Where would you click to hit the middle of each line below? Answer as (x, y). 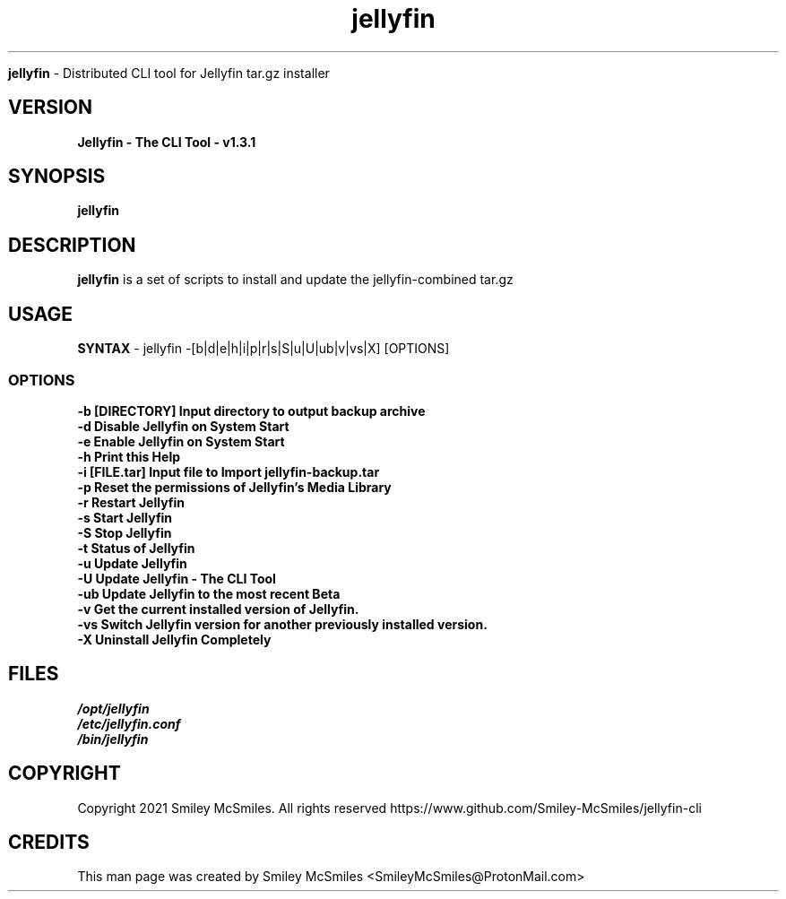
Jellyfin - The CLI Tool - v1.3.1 (167, 142)
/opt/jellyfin (113, 708)
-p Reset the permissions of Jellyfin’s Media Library (234, 487)
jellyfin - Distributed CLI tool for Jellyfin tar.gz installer (169, 73)
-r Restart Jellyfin (131, 502)
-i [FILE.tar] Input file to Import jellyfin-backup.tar (229, 471)
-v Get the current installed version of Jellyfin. (218, 609)
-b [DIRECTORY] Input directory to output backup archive (251, 411)
